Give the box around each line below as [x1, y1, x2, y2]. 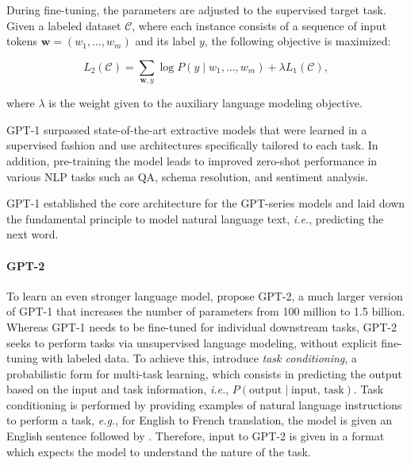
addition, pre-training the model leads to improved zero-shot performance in [6, 152, 378, 169]
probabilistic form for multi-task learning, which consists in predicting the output [6, 365, 402, 382]
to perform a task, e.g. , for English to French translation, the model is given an [6, 412, 392, 428]
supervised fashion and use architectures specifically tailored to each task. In [6, 137, 378, 153]
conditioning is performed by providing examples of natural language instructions [6, 396, 402, 413]
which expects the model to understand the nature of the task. [6, 443, 311, 459]
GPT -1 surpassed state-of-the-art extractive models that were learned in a [6, 121, 367, 138]
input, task [290, 385, 344, 397]
